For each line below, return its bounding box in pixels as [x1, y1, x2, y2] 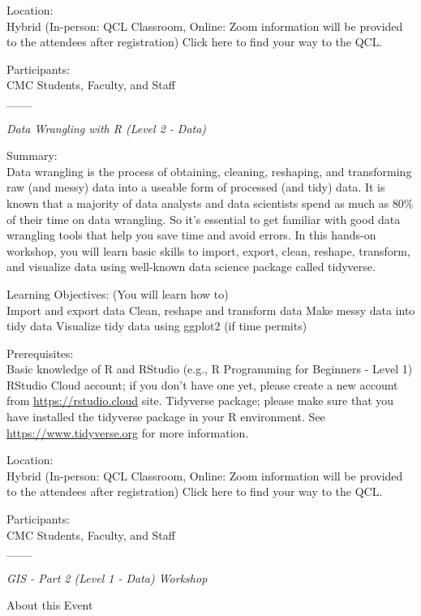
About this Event [6, 597, 93, 614]
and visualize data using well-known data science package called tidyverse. [6, 258, 376, 275]
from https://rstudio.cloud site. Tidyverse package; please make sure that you [6, 392, 394, 409]
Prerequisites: [6, 344, 74, 361]
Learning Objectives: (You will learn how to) [6, 285, 229, 302]
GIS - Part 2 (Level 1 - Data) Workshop [6, 569, 208, 586]
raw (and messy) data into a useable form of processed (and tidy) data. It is [6, 179, 385, 196]
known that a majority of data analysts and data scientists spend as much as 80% [6, 194, 414, 211]
